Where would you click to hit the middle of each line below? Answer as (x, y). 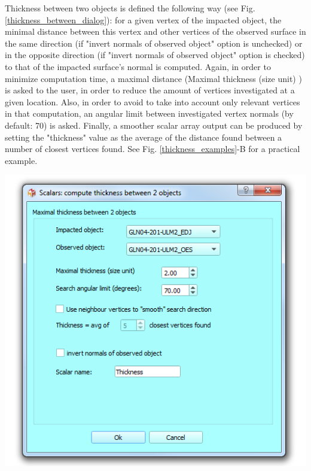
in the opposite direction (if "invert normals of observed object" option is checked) (155, 55)
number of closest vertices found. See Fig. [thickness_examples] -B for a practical (153, 149)
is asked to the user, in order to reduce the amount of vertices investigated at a (150, 90)
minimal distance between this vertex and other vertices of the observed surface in (155, 31)
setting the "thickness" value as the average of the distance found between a (144, 137)
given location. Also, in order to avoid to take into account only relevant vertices (153, 101)
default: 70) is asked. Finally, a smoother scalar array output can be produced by (154, 125)
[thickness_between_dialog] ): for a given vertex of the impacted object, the (143, 19)
